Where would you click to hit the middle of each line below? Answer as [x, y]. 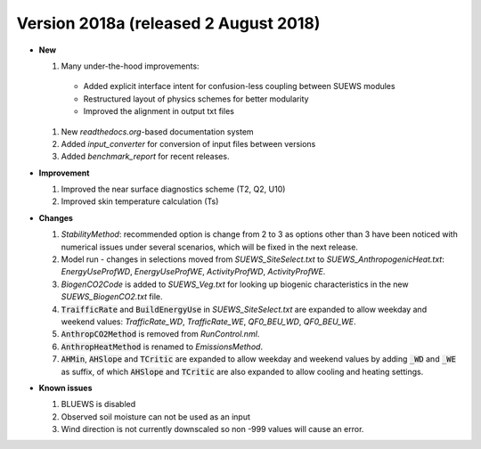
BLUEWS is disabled [98, 404]
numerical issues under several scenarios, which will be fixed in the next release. [209, 247]
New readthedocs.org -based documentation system [157, 131]
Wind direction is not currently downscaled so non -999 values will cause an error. [212, 429]
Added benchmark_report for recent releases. [145, 157]
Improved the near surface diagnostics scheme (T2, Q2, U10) [173, 189]
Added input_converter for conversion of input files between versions [188, 143]
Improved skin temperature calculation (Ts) [140, 201]
